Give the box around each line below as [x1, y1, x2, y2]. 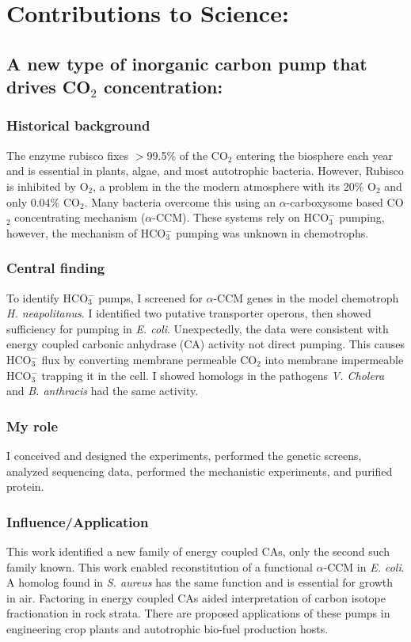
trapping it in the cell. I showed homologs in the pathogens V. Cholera [41, 367, 385, 383]
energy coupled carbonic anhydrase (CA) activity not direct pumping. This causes [6, 336, 405, 352]
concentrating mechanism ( [14, 209, 146, 226]
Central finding [6, 258, 105, 278]
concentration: [103, 74, 223, 99]
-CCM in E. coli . [323, 558, 405, 575]
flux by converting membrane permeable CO [41, 351, 257, 367]
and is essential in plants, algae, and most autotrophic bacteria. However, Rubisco [6, 162, 404, 179]
